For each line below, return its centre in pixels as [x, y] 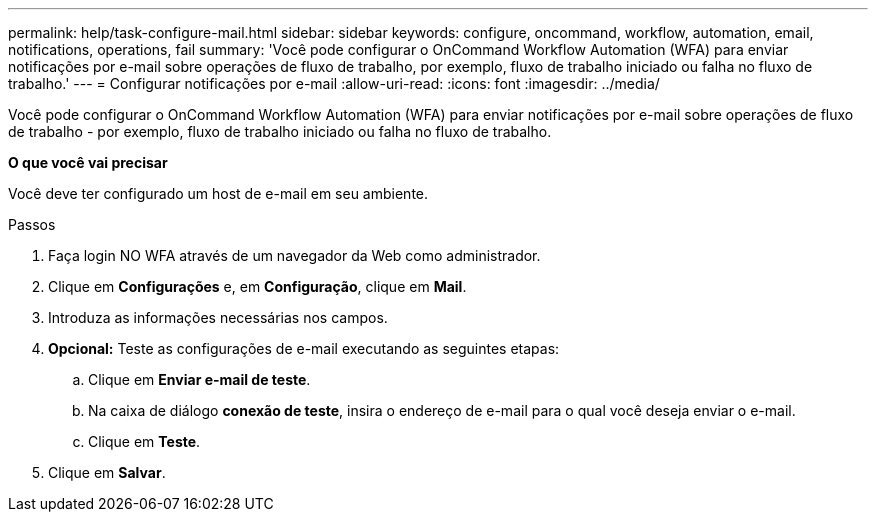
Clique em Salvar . [107, 472]
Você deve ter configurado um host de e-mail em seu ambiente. [218, 193]
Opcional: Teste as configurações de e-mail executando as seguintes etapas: [304, 348]
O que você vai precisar [88, 162]
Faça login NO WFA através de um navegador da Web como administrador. [294, 255]
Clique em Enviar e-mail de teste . [199, 379]
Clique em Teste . [144, 441]
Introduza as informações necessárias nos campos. [218, 317]
